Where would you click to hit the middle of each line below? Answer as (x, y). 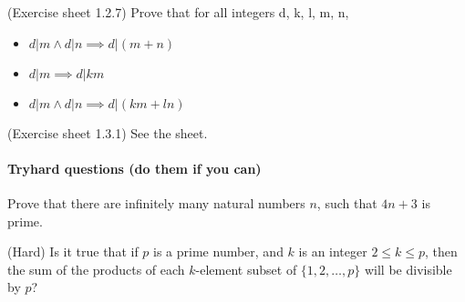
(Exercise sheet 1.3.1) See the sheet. (108, 132)
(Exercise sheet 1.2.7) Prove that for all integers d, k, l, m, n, (178, 12)
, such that (347, 202)
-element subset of (246, 269)
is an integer (333, 252)
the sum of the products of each (96, 269)
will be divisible (408, 269)
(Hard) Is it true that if (73, 252)
